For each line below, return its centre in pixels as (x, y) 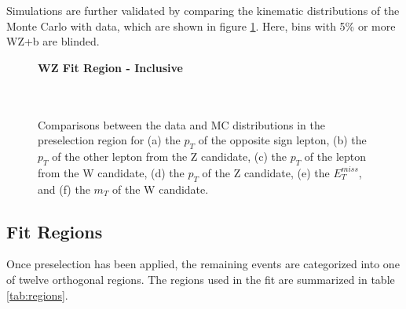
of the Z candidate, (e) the (266, 172)
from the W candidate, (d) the (111, 172)
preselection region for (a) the (109, 140)
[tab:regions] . (37, 294)
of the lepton (335, 156)
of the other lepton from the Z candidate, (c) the (169, 156)
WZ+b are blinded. (53, 41)
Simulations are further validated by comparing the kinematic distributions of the (203, 10)
